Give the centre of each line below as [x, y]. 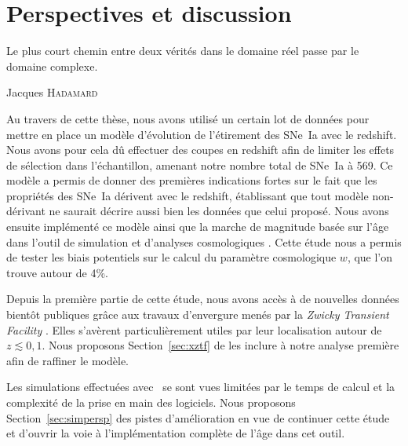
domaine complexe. [52, 66]
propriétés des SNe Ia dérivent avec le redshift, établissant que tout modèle [188, 195]
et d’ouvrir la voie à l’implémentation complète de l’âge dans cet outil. [176, 433]
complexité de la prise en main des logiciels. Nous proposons [151, 402]
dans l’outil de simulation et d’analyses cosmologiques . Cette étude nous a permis [204, 241]
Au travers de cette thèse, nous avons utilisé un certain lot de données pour [188, 118]
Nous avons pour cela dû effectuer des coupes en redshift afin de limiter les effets [200, 150]
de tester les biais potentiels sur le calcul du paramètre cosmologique [171, 257]
